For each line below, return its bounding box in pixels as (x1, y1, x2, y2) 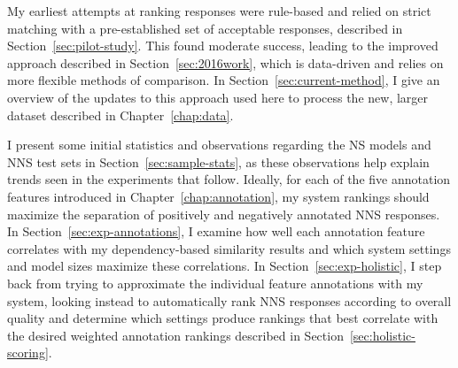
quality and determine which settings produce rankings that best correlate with (7, 309, 439, 327)
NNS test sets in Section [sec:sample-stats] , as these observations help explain (7, 152, 430, 171)
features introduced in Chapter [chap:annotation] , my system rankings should (7, 187, 430, 205)
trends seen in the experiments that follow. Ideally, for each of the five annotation (7, 170, 451, 188)
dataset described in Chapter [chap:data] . (7, 105, 234, 124)
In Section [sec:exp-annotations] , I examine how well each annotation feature (7, 222, 425, 241)
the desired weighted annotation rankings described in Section (7, 326, 344, 344)
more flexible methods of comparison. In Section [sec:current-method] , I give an (7, 71, 440, 89)
